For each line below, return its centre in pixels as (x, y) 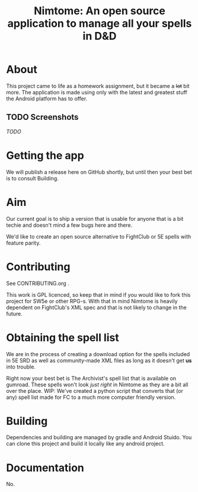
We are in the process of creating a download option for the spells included (98, 354)
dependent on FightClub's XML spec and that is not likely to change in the (96, 307)
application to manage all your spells (100, 23)
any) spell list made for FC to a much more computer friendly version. (91, 397)
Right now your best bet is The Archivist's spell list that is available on (91, 378)
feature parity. (23, 243)
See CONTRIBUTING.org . (38, 283)
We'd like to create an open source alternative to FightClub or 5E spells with (99, 236)
